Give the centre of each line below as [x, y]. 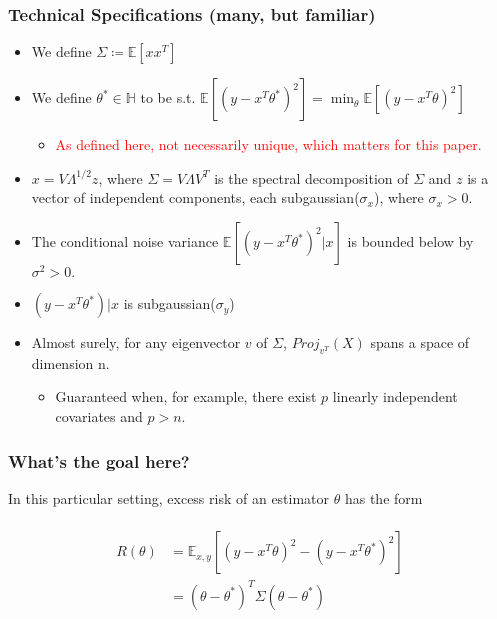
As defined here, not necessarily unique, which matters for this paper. [268, 144]
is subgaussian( [169, 303]
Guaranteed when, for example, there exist [186, 396]
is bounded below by [410, 241]
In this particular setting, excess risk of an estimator [169, 497]
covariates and [99, 416]
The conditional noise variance [125, 241]
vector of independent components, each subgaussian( [195, 197]
